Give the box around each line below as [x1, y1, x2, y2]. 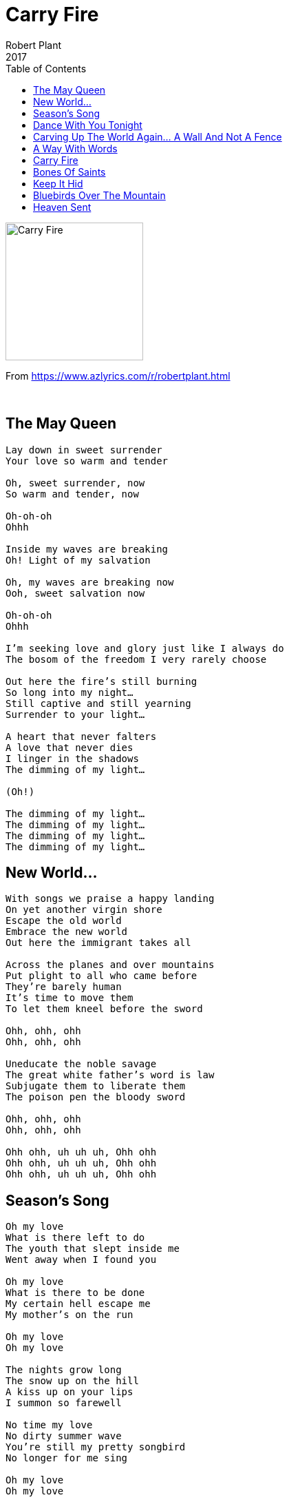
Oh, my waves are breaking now [6, 576, 174, 588]
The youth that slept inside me [6, 1243, 180, 1255]
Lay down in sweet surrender [6, 444, 162, 455]
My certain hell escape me [6, 1298, 151, 1310]
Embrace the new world [6, 926, 128, 938]
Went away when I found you [6, 1254, 157, 1266]
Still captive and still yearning [6, 697, 191, 709]
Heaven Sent [33, 200, 92, 213]
